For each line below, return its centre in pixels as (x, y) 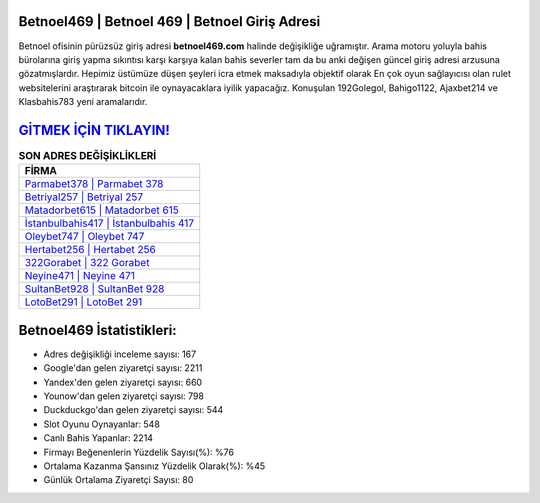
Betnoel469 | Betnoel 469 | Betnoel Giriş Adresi (169, 21)
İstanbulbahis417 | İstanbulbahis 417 (109, 223)
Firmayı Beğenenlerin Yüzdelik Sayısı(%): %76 (139, 452)
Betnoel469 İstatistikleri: (97, 330)
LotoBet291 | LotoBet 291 (83, 302)
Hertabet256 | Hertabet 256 (90, 250)
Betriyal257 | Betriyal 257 (84, 197)
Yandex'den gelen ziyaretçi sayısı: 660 (123, 382)
